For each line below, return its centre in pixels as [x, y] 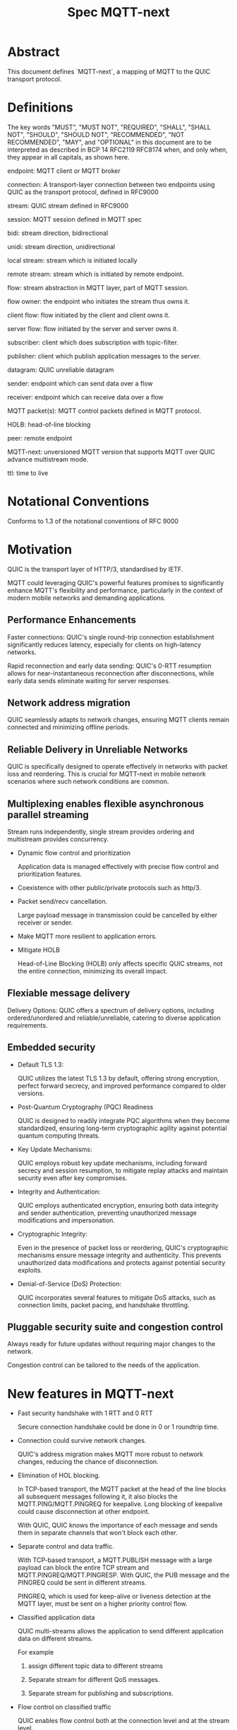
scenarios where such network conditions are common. [88, 781]
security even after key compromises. [72, 1178]
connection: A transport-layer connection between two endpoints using [111, 184]
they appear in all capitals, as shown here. [68, 157]
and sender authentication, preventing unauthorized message [107, 1213]
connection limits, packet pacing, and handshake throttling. [103, 1305]
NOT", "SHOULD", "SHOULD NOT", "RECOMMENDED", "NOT [96, 134]
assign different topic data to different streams [96, 1666]
